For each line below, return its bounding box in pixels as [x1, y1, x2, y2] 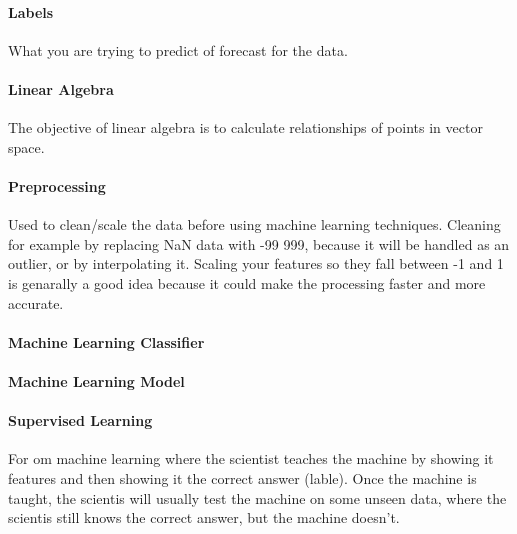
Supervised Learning [8, 410, 153, 431]
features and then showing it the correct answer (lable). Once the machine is [8, 467, 477, 488]
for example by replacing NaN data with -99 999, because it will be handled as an [8, 233, 510, 254]
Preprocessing [8, 175, 106, 196]
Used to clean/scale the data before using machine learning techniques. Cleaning [8, 214, 501, 235]
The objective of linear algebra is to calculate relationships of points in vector [8, 117, 483, 138]
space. [8, 136, 45, 157]
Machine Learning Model [8, 370, 185, 391]
